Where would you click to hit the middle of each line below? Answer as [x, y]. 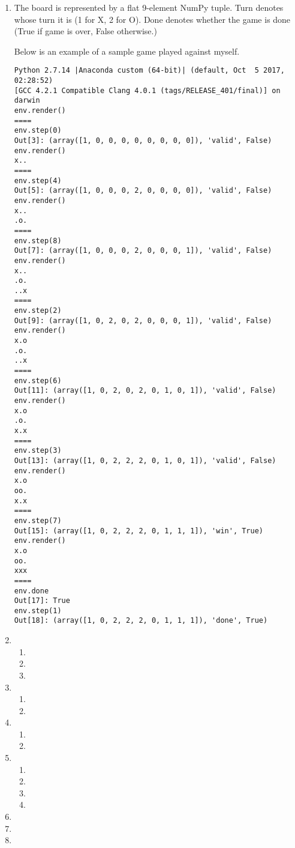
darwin [27, 101]
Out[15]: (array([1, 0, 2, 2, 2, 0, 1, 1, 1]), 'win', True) [139, 531]
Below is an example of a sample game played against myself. [127, 51]
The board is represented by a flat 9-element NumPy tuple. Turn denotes [149, 7]
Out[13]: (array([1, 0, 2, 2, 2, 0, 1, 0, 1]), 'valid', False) [145, 460]
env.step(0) [38, 131]
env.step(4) [38, 180]
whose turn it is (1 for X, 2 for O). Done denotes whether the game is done [152, 19]
